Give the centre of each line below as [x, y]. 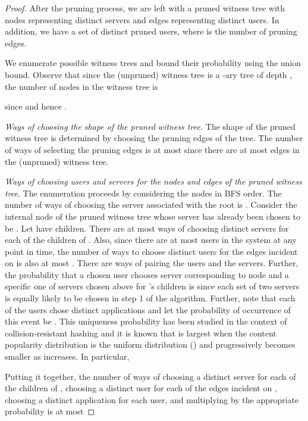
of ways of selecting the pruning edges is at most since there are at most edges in [152, 149]
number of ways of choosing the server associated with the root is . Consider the [151, 205]
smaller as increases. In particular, [67, 356]
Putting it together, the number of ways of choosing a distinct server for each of [150, 376]
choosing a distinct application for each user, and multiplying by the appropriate [152, 399]
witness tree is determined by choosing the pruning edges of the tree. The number [154, 138]
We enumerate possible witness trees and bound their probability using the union [153, 63]
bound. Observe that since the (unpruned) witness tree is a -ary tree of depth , [149, 74]
